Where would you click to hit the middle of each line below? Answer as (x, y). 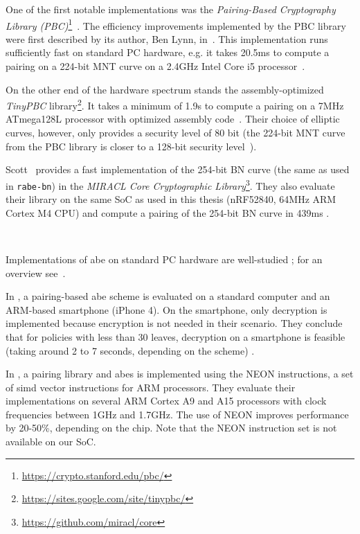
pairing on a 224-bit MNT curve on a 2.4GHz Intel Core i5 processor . (155, 66)
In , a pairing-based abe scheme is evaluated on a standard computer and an (168, 296)
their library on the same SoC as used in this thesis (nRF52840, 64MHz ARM (171, 199)
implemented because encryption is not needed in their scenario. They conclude (174, 323)
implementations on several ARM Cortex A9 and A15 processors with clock (166, 401)
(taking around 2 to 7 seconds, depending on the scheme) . (130, 350)
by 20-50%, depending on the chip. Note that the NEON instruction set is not (171, 428)
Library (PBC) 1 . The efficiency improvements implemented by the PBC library (176, 24)
